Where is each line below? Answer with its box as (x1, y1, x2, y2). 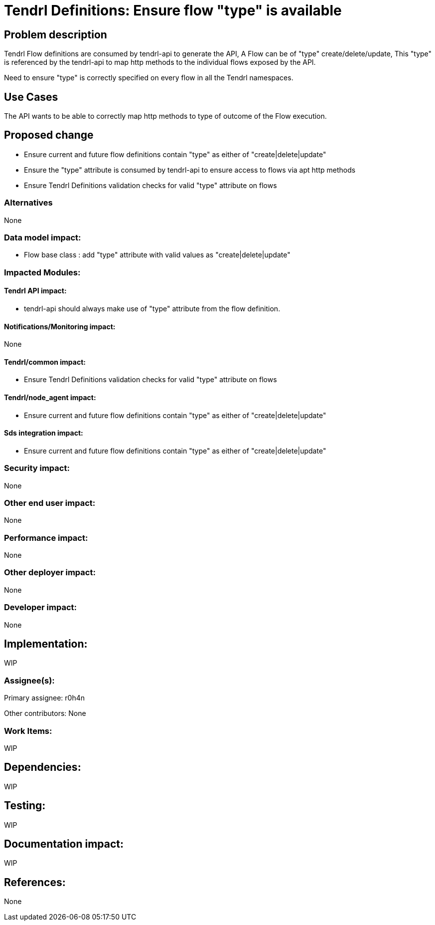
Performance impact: (4, 532, 88, 543)
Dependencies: (4, 761, 81, 774)
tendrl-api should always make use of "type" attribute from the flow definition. (24, 304, 281, 313)
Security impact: (4, 463, 70, 473)
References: (4, 876, 66, 889)
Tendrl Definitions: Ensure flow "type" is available (4, 2, 342, 19)
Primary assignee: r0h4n (4, 694, 85, 702)
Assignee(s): (4, 675, 55, 686)
